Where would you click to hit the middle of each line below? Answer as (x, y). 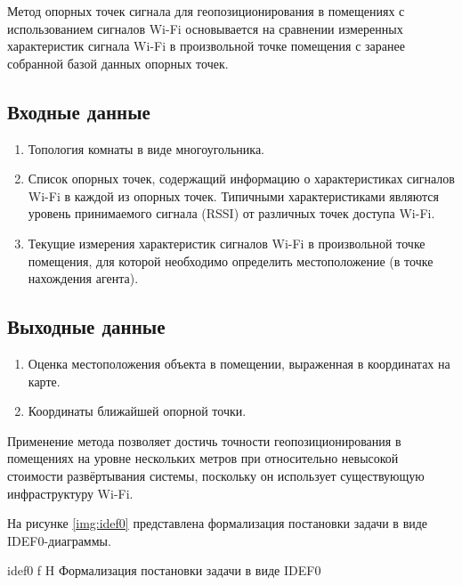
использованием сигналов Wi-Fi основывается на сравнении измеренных (205, 28)
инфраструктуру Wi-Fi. (70, 493)
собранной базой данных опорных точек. (118, 63)
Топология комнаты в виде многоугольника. (146, 148)
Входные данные (79, 111)
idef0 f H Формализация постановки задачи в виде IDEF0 (164, 570)
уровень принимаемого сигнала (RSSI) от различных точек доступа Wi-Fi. (231, 213)
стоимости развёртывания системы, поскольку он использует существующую (216, 475)
